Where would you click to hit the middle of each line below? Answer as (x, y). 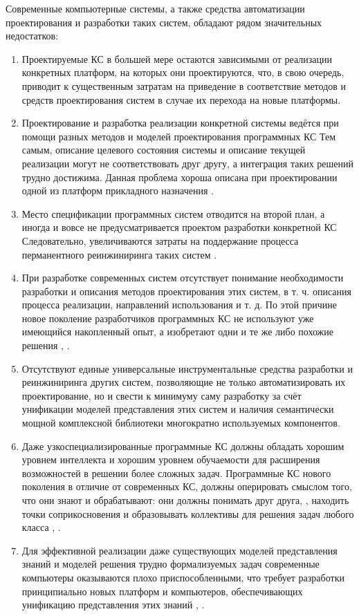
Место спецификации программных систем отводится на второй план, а (173, 213)
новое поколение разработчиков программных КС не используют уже (168, 318)
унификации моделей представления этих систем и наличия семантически (178, 409)
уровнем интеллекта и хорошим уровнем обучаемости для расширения (171, 459)
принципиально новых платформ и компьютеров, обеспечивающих (162, 591)
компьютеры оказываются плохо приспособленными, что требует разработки (183, 577)
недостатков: (32, 36)
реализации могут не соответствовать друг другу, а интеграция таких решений (188, 163)
